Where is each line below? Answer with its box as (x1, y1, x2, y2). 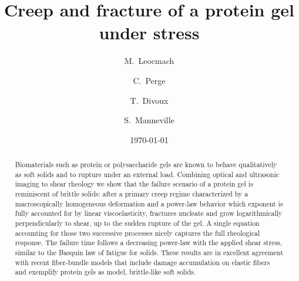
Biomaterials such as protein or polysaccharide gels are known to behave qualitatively (15, 160, 277, 170)
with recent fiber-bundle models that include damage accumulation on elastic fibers (15, 257, 270, 267)
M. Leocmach (124, 55, 174, 67)
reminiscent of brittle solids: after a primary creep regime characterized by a (15, 189, 248, 199)
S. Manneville (124, 114, 174, 126)
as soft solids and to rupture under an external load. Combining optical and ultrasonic (15, 169, 280, 179)
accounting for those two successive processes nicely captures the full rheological (15, 228, 260, 238)
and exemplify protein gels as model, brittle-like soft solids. (15, 267, 196, 277)
